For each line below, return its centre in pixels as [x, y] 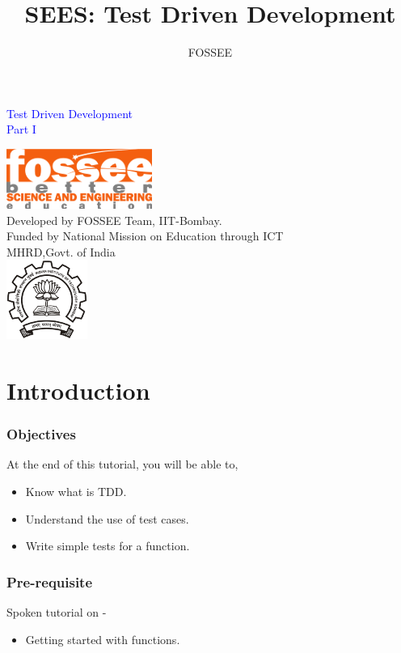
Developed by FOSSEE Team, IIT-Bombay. [114, 220]
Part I [21, 129]
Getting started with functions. [103, 639]
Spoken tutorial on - [57, 612]
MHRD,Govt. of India [61, 251]
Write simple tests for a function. [108, 546]
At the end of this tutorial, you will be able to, [122, 464]
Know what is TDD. [76, 492]
